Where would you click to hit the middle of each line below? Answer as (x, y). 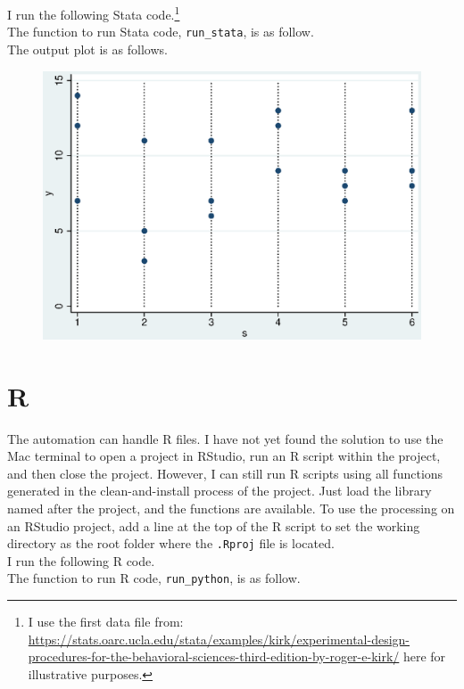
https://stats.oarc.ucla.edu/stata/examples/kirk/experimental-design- (219, 639)
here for (424, 656)
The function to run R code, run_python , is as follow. (154, 578)
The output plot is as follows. (87, 49)
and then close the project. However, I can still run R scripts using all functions (225, 473)
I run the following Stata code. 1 (94, 13)
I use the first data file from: (106, 622)
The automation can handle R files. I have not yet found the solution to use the (225, 438)
